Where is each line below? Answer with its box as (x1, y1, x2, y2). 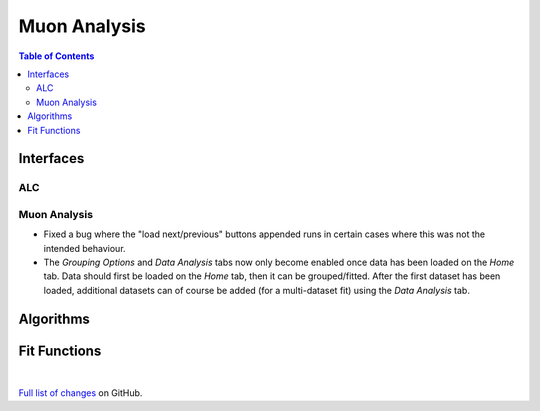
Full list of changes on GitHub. (18, 387, 143, 399)
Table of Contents (18, 50, 95, 62)
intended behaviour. (43, 242, 126, 254)
